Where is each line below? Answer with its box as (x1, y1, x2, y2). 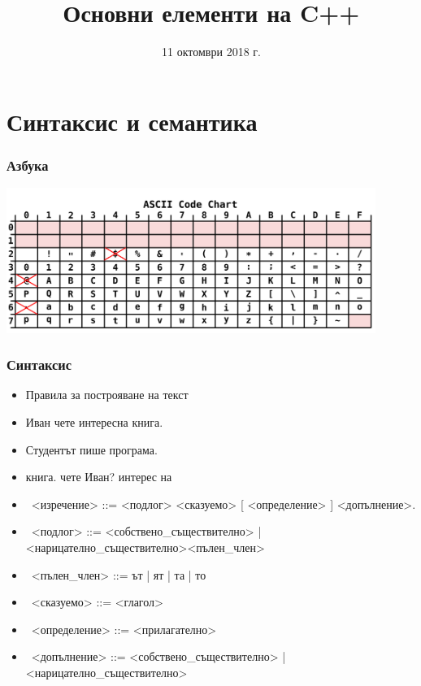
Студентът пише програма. (25, 441, 158, 458)
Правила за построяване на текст (25, 386, 189, 403)
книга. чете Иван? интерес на (25, 468, 172, 485)
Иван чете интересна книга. (25, 414, 163, 431)
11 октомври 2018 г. (162, 43, 261, 60)
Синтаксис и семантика (7, 104, 258, 137)
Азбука (7, 154, 49, 175)
